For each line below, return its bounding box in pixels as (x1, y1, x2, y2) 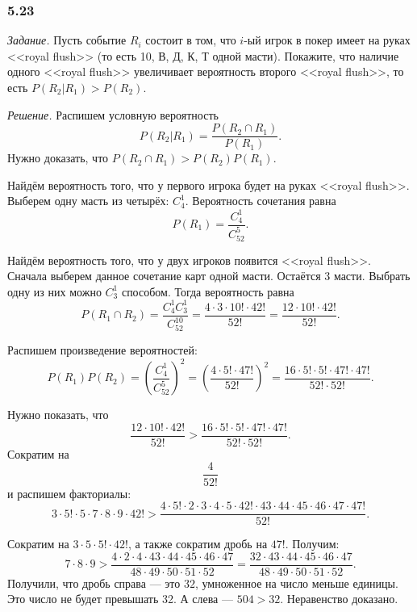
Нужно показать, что (7, 406, 109, 423)
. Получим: (285, 535, 340, 552)
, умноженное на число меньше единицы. (194, 574, 398, 591)
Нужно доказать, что (7, 149, 109, 166)
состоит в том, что (145, 31, 236, 48)
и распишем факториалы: (7, 484, 131, 501)
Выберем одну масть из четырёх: (7, 192, 169, 209)
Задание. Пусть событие (7, 31, 127, 48)
